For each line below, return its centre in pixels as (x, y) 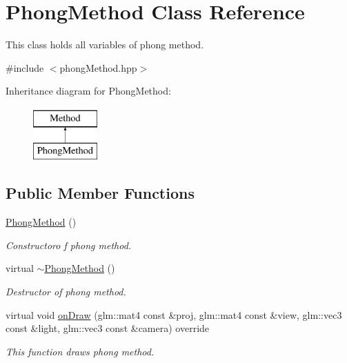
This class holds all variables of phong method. (105, 45)
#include (25, 67)
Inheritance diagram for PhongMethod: (88, 91)
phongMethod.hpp (98, 67)
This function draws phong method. (80, 351)
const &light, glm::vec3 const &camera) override (108, 328)
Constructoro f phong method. (69, 245)
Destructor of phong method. (66, 292)
